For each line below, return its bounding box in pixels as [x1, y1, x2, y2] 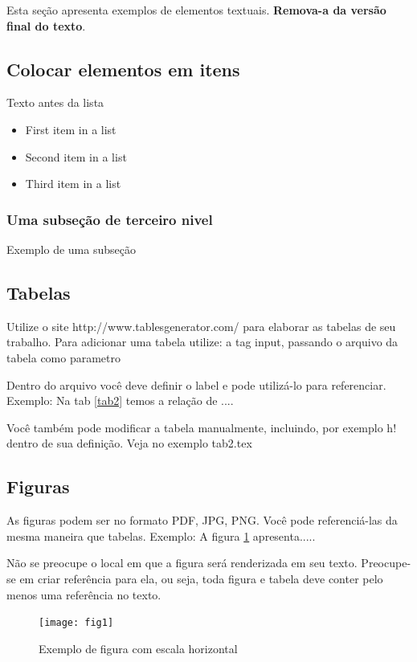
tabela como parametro [6, 349, 121, 366]
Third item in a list [25, 175, 121, 192]
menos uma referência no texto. [6, 586, 161, 603]
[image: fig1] [39, 617, 114, 629]
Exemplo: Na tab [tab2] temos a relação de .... [6, 392, 234, 409]
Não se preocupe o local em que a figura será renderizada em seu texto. [6, 554, 358, 571]
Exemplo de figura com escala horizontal [39, 640, 238, 656]
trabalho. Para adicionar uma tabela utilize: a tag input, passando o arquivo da [6, 333, 399, 350]
